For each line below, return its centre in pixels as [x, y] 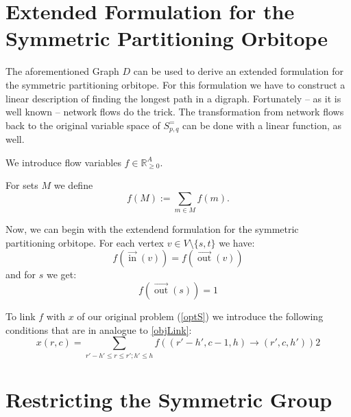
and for [21, 274]
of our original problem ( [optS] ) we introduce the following [200, 316]
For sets [22, 185]
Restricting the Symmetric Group [169, 399]
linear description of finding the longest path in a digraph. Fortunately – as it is [173, 98]
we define [73, 185]
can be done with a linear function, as [262, 125]
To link [21, 316]
